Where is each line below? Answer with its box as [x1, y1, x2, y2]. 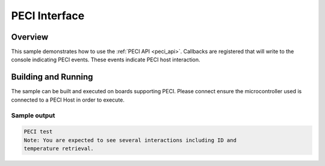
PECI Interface [11, 9, 85, 22]
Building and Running [11, 72, 93, 82]
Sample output [11, 111, 55, 120]
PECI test [23, 128, 53, 135]
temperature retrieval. [23, 145, 94, 152]
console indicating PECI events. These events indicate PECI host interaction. [11, 56, 201, 63]
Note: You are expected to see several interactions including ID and [23, 137, 237, 144]
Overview [11, 32, 49, 42]
